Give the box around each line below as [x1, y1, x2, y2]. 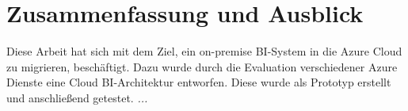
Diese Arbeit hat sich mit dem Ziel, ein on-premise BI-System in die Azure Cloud [6, 43, 402, 59]
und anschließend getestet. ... [6, 89, 148, 105]
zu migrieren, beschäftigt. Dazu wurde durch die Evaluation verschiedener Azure [6, 58, 398, 75]
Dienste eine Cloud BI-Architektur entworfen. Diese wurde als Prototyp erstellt [6, 74, 391, 90]
